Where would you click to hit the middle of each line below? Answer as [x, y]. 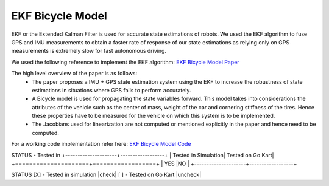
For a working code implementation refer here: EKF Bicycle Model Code [101, 144]
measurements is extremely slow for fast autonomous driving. [89, 51]
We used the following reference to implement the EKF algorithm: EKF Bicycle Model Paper [126, 62]
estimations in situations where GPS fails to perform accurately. [111, 90]
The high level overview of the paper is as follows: [74, 74]
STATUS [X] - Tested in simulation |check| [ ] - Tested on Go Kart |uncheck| [106, 175]
